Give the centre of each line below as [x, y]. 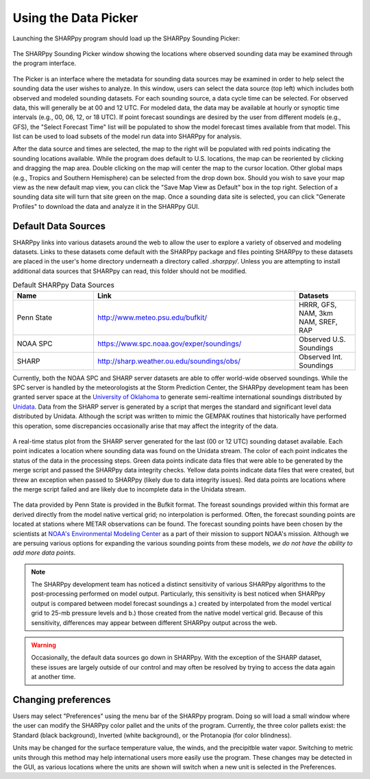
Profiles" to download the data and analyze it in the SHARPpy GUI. [106, 206]
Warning [44, 645]
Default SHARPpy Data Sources [63, 285]
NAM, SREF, [318, 322]
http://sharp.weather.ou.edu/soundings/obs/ [169, 361]
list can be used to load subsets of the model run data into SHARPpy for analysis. [127, 136]
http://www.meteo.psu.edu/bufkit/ [152, 317]
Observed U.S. [322, 339]
